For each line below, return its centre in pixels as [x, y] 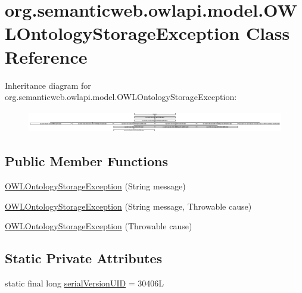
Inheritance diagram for [48, 85]
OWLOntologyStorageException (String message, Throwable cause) [128, 206]
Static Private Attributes [84, 258]
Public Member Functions [86, 161]
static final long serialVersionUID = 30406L [85, 283]
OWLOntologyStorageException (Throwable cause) [99, 226]
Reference [46, 56]
